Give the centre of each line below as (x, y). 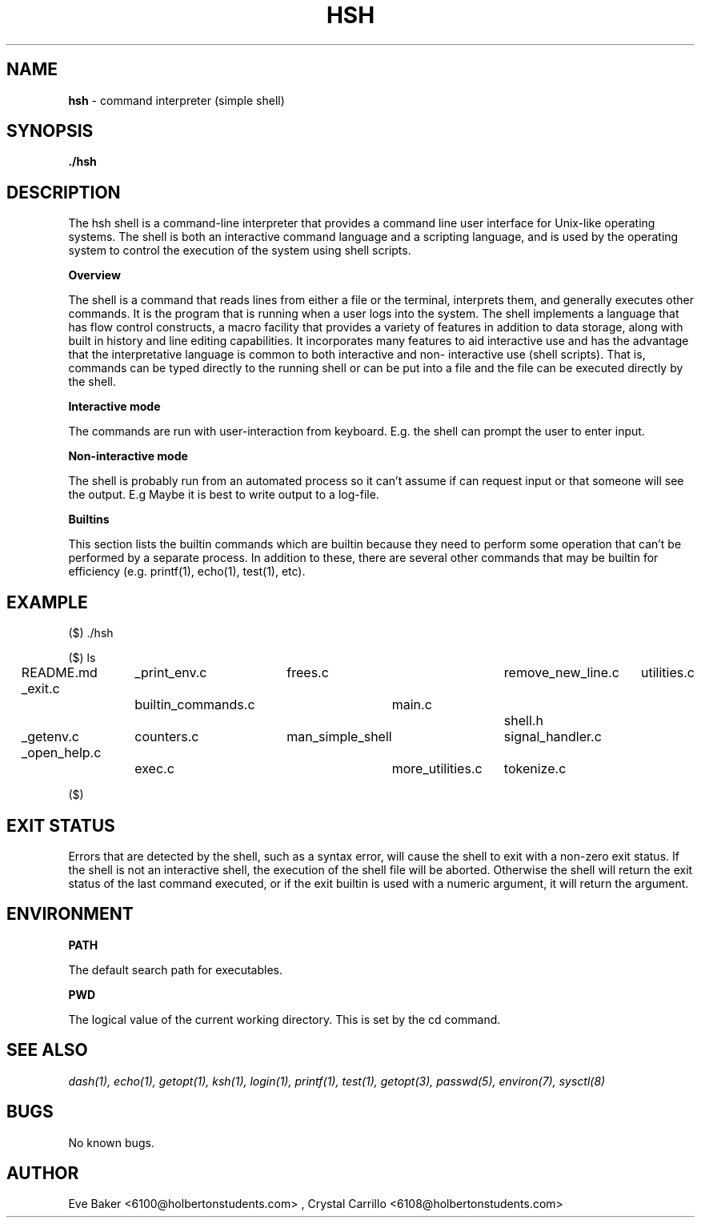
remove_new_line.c (561, 673)
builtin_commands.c (195, 705)
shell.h (523, 721)
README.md (59, 673)
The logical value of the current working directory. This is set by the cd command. (284, 1019)
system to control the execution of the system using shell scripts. (240, 251)
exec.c (154, 769)
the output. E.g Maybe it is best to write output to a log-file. (224, 495)
